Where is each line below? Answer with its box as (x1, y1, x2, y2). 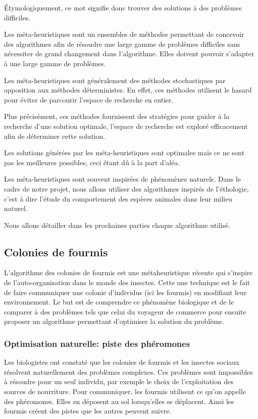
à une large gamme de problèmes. (4, 58, 106, 68)
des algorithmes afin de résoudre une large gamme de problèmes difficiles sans (4, 38, 241, 49)
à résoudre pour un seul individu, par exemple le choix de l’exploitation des (4, 376, 234, 387)
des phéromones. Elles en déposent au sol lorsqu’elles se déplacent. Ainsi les (4, 396, 234, 406)
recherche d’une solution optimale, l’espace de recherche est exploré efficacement (4, 120, 248, 131)
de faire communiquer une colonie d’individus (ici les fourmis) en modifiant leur (4, 287, 247, 297)
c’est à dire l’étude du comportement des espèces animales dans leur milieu (4, 193, 233, 204)
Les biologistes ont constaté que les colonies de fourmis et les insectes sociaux (4, 357, 240, 367)
